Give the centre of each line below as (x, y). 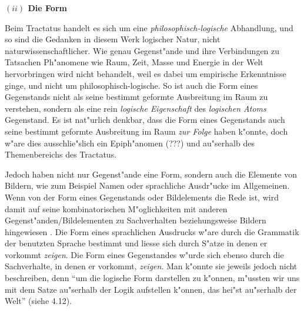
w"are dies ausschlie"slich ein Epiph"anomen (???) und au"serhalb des (130, 143)
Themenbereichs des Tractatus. (61, 154)
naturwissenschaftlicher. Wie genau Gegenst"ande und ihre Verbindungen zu (142, 50)
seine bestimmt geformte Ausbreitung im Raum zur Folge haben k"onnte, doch (146, 131)
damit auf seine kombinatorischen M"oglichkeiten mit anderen (116, 208)
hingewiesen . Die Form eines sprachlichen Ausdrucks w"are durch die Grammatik (152, 231)
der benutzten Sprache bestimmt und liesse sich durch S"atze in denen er (136, 243)
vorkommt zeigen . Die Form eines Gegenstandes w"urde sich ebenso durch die (144, 254)
